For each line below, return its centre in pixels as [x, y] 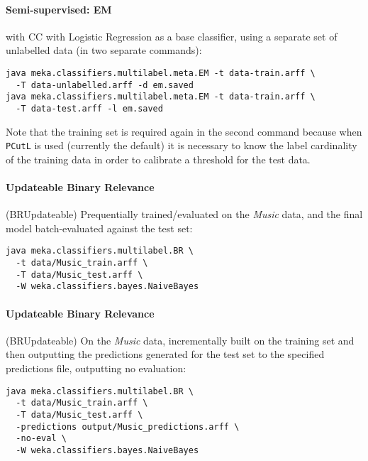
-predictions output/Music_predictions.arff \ [128, 427]
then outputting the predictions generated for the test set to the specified [165, 354]
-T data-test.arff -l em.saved [89, 108]
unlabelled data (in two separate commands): [104, 50]
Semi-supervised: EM [59, 9]
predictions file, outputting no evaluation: [96, 368]
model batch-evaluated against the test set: [99, 228]
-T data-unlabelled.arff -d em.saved [105, 85]
